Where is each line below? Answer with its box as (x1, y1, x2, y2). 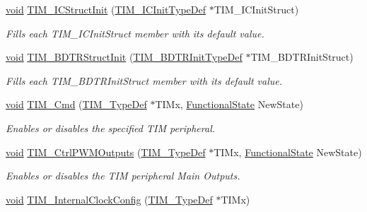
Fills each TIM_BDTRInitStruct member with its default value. (6, 73, 282, 88)
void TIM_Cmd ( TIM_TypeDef (6, 97, 147, 112)
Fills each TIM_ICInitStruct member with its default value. (6, 25, 264, 40)
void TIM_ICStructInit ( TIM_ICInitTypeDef (6, 2, 206, 16)
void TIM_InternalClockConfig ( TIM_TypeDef (6, 192, 213, 206)
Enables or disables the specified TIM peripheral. (6, 120, 216, 135)
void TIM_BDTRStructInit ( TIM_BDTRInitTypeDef (6, 49, 243, 64)
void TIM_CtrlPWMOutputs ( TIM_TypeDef (6, 144, 206, 159)
